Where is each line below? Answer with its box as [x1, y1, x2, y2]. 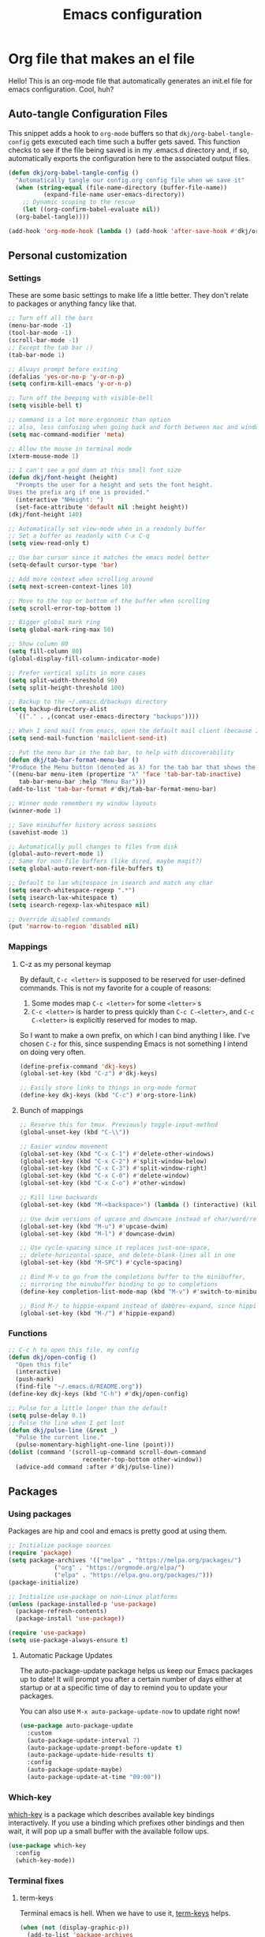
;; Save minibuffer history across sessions [8, 821, 157, 829]
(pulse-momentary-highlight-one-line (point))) [15, 1441, 175, 1449]
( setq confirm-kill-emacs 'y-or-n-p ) [8, 380, 132, 388]
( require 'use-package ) [8, 1629, 87, 1637]
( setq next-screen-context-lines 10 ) [8, 582, 132, 590]
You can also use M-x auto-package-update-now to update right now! [19, 1706, 241, 1716]
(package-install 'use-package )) [15, 1615, 125, 1623]
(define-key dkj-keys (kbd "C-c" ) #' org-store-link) [19, 1092, 197, 1100]
